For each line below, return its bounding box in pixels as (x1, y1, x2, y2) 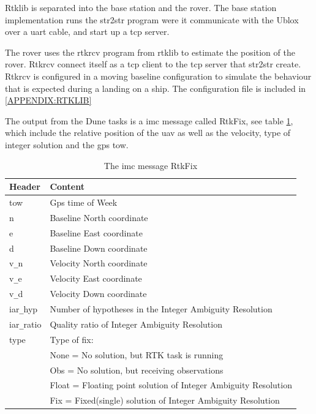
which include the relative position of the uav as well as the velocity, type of (5, 126, 291, 139)
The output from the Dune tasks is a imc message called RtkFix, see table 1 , (5, 114, 293, 127)
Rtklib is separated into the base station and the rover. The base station (5, 1, 277, 13)
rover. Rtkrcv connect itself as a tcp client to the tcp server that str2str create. (5, 58, 301, 70)
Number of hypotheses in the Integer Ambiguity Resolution (50, 303, 273, 315)
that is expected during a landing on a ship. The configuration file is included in (5, 81, 306, 94)
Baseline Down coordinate (50, 241, 148, 254)
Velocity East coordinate (50, 272, 142, 285)
